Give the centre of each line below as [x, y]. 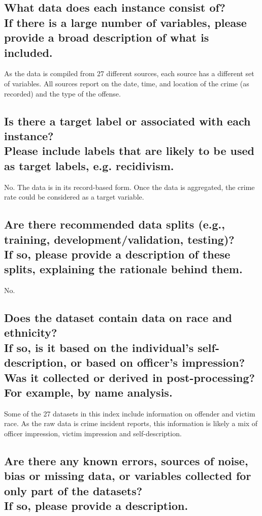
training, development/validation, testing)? [119, 239]
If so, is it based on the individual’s [99, 347]
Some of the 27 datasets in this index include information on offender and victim [130, 413]
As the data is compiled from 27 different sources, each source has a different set [129, 73]
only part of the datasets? [73, 490]
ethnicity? [31, 332]
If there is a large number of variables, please [125, 22]
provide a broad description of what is [107, 37]
